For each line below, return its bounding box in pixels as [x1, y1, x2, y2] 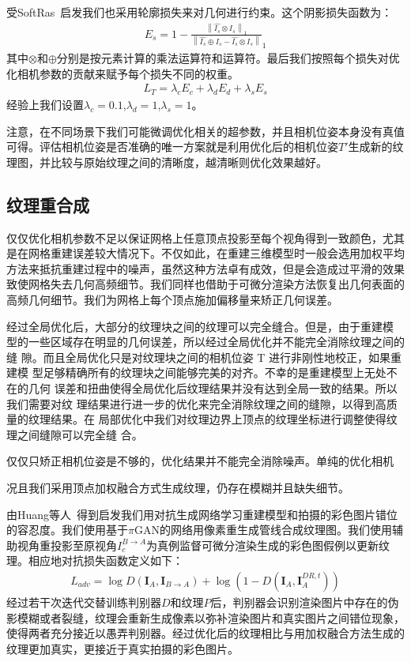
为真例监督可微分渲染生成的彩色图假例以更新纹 [146, 536, 390, 553]
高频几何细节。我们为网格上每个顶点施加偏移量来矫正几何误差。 [6, 291, 338, 307]
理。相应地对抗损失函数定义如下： [6, 552, 183, 569]
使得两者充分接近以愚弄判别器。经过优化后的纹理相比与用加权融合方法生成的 [6, 625, 405, 641]
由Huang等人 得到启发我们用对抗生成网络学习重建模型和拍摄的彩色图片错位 [6, 506, 398, 522]
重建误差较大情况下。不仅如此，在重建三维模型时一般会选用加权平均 [50, 245, 405, 261]
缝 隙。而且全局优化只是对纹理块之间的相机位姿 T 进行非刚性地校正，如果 [6, 348, 391, 365]
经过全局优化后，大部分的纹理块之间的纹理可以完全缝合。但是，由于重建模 [6, 318, 394, 334]
